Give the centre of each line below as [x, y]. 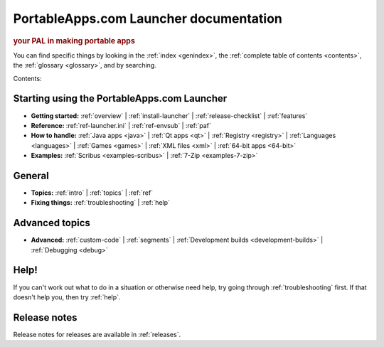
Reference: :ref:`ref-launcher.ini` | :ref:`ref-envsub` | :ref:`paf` [121, 125]
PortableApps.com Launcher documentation [148, 18]
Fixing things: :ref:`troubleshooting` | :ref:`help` [101, 203]
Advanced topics [52, 223]
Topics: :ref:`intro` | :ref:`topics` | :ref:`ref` [92, 193]
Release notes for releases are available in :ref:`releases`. [97, 334]
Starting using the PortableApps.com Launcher [120, 98]
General [31, 175]
